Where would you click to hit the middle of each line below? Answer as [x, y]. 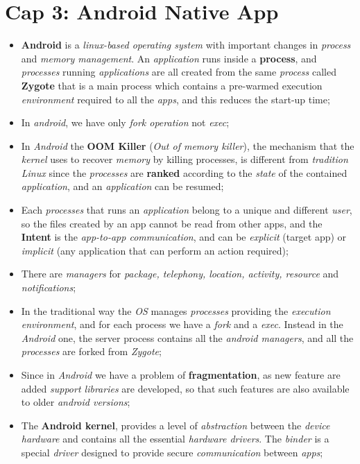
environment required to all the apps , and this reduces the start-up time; [175, 99]
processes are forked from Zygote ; [91, 351]
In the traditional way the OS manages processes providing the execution [176, 310]
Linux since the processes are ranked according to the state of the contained [184, 172]
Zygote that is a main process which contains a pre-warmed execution [172, 85]
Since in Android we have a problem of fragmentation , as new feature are [181, 375]
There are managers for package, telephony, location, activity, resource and [180, 274]
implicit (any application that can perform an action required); [155, 250]
